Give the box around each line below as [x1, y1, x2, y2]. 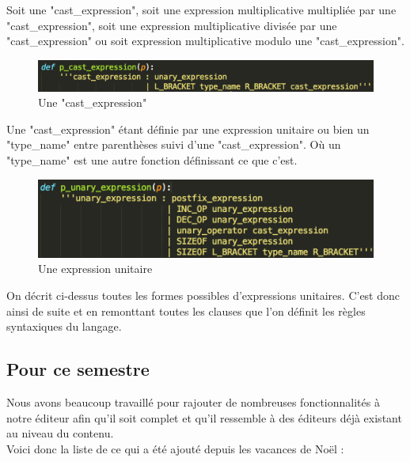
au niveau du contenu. [6, 425, 114, 441]
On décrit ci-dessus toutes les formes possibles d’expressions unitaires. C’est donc [6, 287, 401, 304]
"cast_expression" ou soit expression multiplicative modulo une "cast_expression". [6, 32, 404, 49]
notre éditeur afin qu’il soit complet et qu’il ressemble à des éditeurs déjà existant [6, 409, 402, 426]
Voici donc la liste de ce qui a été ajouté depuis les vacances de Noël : [6, 440, 344, 456]
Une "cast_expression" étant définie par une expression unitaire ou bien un [6, 120, 370, 137]
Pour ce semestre [6, 357, 150, 381]
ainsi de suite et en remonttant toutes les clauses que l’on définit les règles [6, 302, 366, 319]
